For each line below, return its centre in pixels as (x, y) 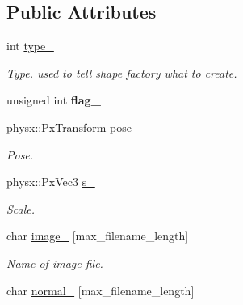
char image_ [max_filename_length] (98, 236)
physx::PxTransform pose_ (73, 127)
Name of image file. (55, 263)
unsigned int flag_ (54, 100)
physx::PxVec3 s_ (51, 182)
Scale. (21, 208)
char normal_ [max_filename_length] (101, 290)
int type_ (30, 46)
